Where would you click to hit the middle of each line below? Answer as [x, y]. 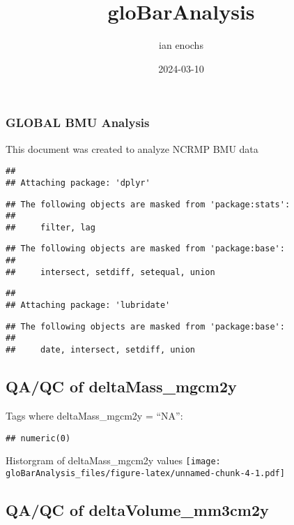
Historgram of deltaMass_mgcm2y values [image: [113, 460]
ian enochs [181, 45]
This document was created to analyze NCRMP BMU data [132, 148]
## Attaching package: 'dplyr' [78, 183]
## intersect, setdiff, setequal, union [110, 272]
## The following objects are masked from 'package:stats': [148, 204]
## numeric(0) [38, 438]
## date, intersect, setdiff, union [101, 350]
